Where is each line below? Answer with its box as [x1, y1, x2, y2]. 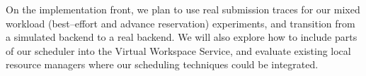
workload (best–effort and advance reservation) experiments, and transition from [6, 15, 355, 30]
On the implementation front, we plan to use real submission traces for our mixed [6, 2, 360, 16]
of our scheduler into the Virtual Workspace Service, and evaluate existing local [6, 43, 351, 58]
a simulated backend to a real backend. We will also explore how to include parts [6, 30, 358, 44]
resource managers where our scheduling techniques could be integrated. [6, 57, 319, 72]
